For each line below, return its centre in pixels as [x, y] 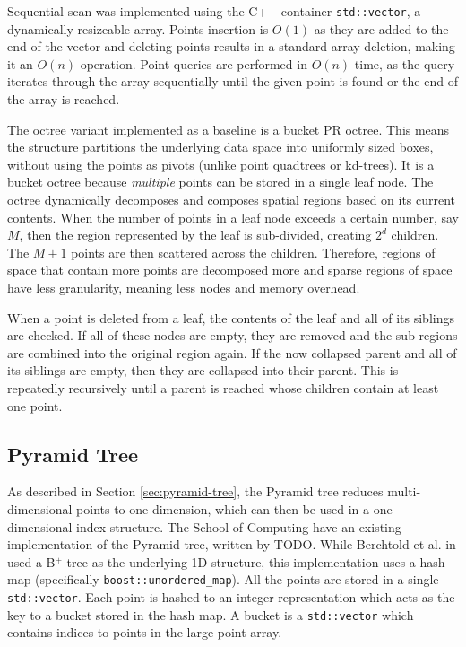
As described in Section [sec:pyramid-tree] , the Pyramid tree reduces [195, 491]
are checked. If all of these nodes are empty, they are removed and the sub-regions [233, 335]
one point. [35, 405]
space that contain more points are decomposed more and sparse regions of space [230, 270]
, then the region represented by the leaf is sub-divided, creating [195, 235]
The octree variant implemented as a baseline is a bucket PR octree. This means [229, 129]
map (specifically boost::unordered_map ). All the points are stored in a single [223, 579]
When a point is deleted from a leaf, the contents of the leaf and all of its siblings [231, 317]
